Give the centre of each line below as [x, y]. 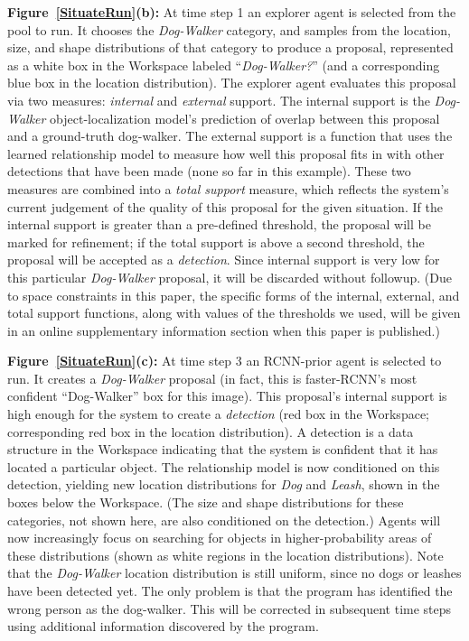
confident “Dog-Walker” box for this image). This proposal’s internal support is [227, 396]
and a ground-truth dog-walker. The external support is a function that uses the [230, 136]
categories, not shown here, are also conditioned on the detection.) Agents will [224, 520]
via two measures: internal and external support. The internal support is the [219, 100]
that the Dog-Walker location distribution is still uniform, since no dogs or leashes [234, 573]
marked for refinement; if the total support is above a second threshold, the [216, 242]
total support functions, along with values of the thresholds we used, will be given [234, 313]
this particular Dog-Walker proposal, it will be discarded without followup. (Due [230, 277]
